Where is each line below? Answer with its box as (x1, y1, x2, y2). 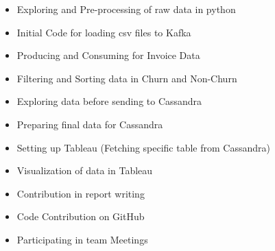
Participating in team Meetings (16, 232, 148, 246)
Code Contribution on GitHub (16, 209, 145, 224)
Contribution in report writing (16, 186, 145, 200)
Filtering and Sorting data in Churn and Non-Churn (16, 71, 237, 85)
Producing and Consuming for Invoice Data (16, 48, 200, 62)
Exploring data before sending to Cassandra (16, 94, 202, 108)
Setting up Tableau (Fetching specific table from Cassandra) (16, 140, 270, 154)
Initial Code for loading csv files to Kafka (16, 25, 191, 39)
